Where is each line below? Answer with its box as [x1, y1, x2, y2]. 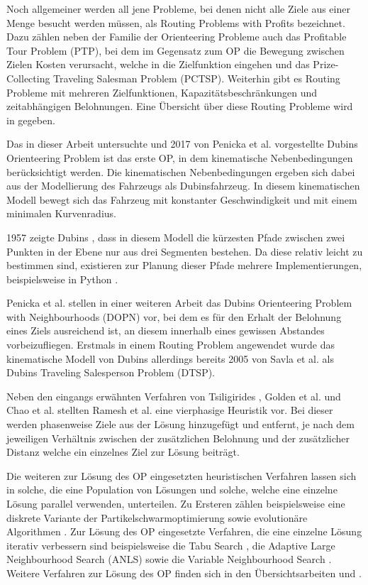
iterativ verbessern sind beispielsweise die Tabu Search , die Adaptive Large [6, 537, 335, 552]
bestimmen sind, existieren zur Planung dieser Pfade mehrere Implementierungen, [6, 258, 362, 273]
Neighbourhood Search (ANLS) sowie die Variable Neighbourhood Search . [6, 552, 332, 567]
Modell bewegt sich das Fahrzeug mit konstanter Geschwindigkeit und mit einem [6, 192, 357, 207]
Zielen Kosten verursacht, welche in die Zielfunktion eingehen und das [6, 57, 310, 72]
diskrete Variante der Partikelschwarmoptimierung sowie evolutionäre [6, 510, 308, 525]
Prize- [313, 57, 339, 72]
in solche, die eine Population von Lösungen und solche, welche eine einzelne [6, 482, 338, 497]
